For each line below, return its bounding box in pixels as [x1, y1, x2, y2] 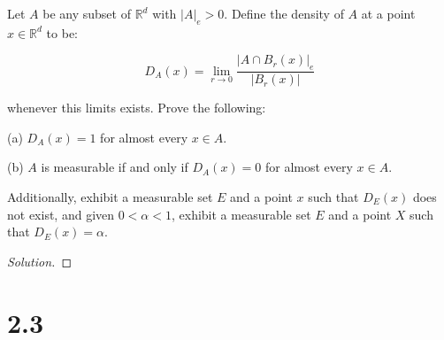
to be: [46, 23, 79, 42]
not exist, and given [7, 205, 115, 223]
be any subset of [42, 4, 131, 22]
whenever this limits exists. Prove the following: [7, 98, 266, 117]
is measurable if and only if [41, 158, 188, 176]
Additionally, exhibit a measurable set [7, 188, 213, 205]
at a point [361, 4, 416, 22]
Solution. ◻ [7, 251, 73, 270]
